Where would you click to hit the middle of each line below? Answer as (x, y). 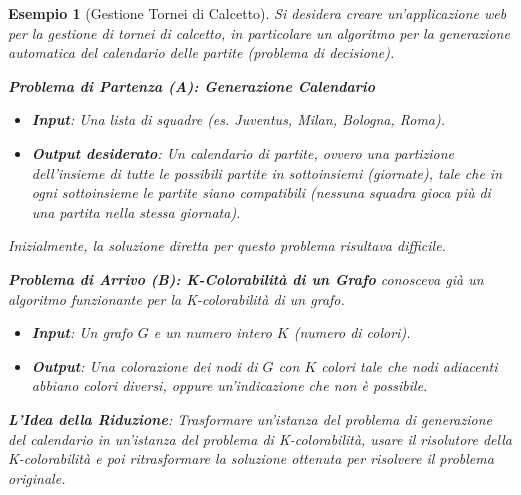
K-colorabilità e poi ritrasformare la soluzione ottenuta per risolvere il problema (251, 458)
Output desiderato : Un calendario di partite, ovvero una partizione (243, 152)
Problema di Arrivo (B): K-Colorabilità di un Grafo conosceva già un (246, 278)
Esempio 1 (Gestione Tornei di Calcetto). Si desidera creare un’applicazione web (257, 13)
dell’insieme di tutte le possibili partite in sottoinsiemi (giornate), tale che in (267, 172)
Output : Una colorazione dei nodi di (144, 365)
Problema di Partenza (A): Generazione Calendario (192, 85)
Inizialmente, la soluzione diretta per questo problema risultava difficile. (227, 245)
